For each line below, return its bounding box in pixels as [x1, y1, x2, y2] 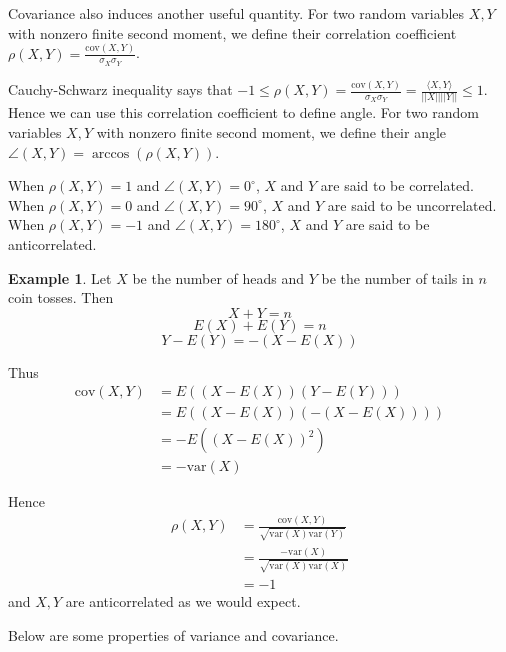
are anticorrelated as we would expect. [65, 591, 301, 612]
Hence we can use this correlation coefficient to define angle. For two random [8, 102, 480, 123]
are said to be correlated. [320, 175, 474, 196]
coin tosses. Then [8, 287, 114, 308]
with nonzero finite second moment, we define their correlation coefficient [8, 22, 457, 43]
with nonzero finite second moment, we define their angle [96, 121, 447, 142]
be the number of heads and [132, 267, 305, 288]
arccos [91, 146, 130, 161]
